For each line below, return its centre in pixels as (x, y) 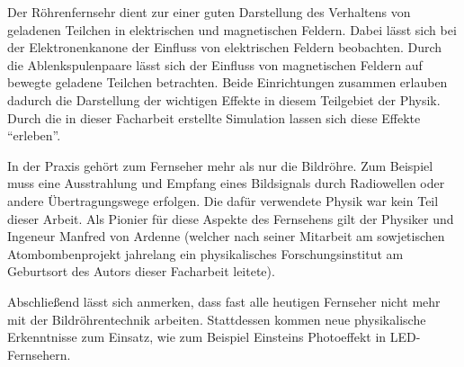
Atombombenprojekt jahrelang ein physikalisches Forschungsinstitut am (205, 253)
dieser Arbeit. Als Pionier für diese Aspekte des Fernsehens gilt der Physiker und (231, 218)
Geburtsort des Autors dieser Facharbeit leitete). (141, 271)
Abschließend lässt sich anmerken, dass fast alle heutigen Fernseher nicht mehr (224, 301)
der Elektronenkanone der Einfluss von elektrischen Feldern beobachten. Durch (225, 47)
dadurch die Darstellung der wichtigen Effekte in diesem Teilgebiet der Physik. (224, 99)
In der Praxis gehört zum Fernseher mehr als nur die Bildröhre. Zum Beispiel (220, 165)
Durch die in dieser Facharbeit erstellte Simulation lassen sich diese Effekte (214, 117)
